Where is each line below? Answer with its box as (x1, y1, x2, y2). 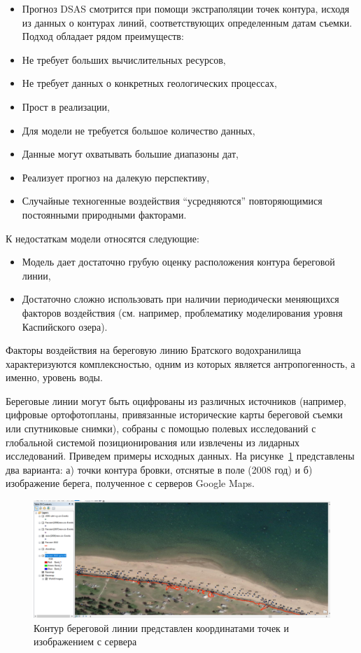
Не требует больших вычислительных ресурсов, (22, 52, 226, 67)
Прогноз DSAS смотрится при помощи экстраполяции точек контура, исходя (22, 1, 350, 15)
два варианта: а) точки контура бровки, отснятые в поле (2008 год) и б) (6, 462, 313, 476)
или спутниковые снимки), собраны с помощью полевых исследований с (6, 421, 316, 436)
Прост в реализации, (22, 99, 110, 114)
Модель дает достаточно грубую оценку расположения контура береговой (22, 254, 335, 269)
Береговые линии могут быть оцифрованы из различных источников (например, (6, 393, 346, 408)
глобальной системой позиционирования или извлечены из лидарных (6, 434, 300, 449)
